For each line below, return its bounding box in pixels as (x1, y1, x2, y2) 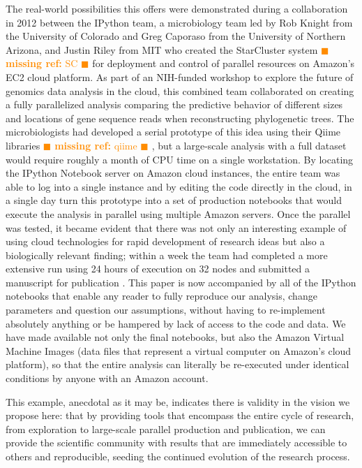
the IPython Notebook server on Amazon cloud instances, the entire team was (6, 166, 340, 180)
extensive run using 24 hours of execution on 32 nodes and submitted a (6, 261, 310, 276)
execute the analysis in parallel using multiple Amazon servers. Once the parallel (6, 206, 351, 221)
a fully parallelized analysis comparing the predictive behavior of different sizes (6, 97, 343, 112)
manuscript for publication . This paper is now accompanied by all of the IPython (6, 275, 356, 289)
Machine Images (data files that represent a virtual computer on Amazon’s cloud (6, 343, 352, 358)
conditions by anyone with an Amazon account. (6, 371, 209, 386)
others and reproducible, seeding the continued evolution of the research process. (6, 449, 350, 463)
